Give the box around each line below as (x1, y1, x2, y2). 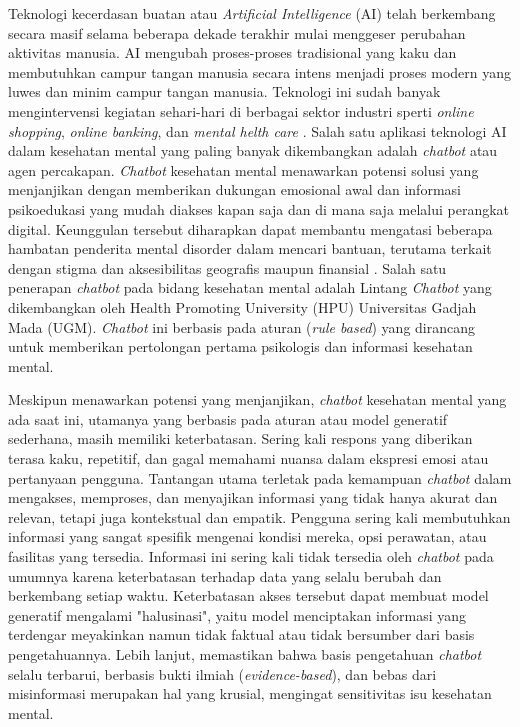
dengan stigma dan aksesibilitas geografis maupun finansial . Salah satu (8, 257, 447, 278)
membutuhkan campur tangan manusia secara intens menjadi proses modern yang (8, 61, 511, 82)
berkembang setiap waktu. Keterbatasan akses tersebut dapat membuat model (8, 585, 489, 606)
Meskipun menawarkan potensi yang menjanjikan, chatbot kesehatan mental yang (8, 389, 507, 410)
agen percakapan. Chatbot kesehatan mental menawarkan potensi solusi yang (8, 159, 479, 180)
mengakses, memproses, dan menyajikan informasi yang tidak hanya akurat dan (8, 487, 498, 508)
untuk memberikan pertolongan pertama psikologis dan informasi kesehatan (8, 336, 473, 357)
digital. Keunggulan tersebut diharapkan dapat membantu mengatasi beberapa (8, 218, 493, 239)
